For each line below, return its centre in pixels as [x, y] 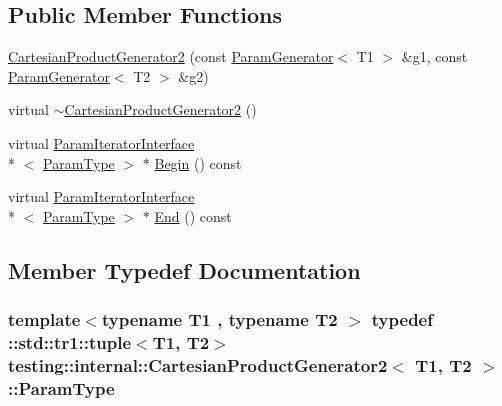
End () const [193, 215]
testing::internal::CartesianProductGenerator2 [198, 364]
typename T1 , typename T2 [219, 319]
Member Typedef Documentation [184, 269]
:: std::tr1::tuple [70, 341]
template [44, 319]
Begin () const [198, 162]
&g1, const [434, 56]
